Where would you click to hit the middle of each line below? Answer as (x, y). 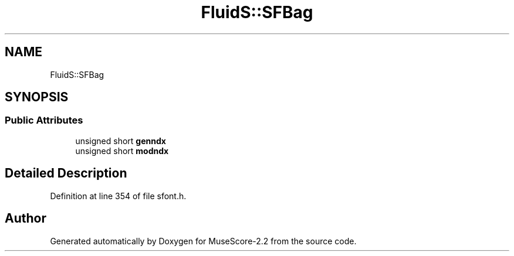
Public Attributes (44, 120)
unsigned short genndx (121, 141)
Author (26, 219)
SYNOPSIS (37, 97)
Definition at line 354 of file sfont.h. (118, 196)
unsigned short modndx (122, 151)
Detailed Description (66, 173)
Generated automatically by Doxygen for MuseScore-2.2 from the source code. (203, 241)
